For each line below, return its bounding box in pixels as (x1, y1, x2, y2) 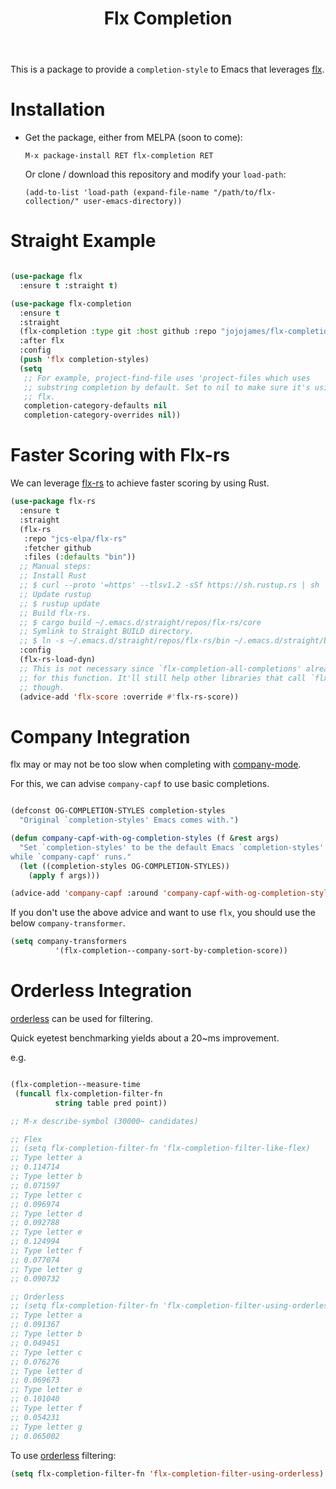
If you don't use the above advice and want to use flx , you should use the (10, 907, 316, 919)
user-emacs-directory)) (83, 197, 183, 207)
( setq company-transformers (10, 937, 128, 947)
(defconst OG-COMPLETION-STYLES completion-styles (10, 806, 226, 816)
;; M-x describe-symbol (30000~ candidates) (10, 1116, 199, 1126)
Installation (10, 98, 106, 121)
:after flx (19, 336, 65, 346)
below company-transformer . (10, 917, 126, 929)
